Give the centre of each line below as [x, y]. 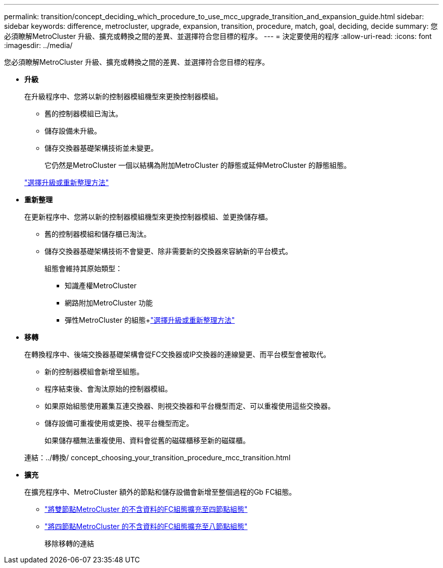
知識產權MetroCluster [101, 286]
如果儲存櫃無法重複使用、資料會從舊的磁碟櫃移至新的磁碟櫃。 [147, 440]
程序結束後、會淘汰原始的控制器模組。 [108, 389]
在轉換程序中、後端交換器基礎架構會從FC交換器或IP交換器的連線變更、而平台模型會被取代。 [178, 354]
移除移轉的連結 [69, 543]
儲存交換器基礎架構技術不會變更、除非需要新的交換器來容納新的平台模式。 [168, 251]
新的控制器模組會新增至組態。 [94, 372]
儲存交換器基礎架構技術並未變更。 [101, 148]
